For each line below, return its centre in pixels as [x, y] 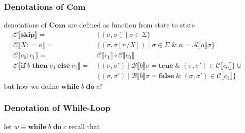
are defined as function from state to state [131, 25]
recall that [84, 126]
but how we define [32, 86]
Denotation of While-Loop [57, 108]
